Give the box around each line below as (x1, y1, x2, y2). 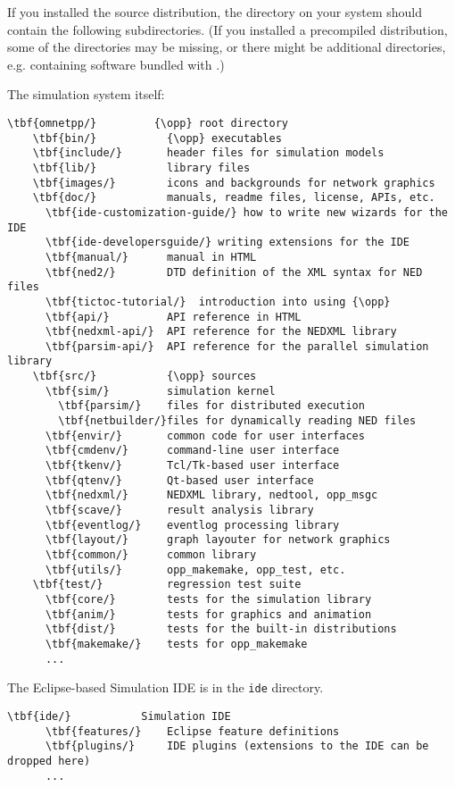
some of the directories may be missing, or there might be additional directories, (7, 38, 446, 56)
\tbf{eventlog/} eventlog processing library (45, 518, 340, 532)
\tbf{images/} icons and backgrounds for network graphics (32, 176, 435, 189)
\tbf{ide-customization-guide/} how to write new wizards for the (45, 205, 448, 219)
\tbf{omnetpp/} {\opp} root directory (7, 116, 288, 130)
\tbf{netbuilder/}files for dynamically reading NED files (58, 414, 417, 428)
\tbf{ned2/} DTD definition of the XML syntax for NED (45, 265, 423, 279)
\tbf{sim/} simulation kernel (45, 384, 276, 398)
